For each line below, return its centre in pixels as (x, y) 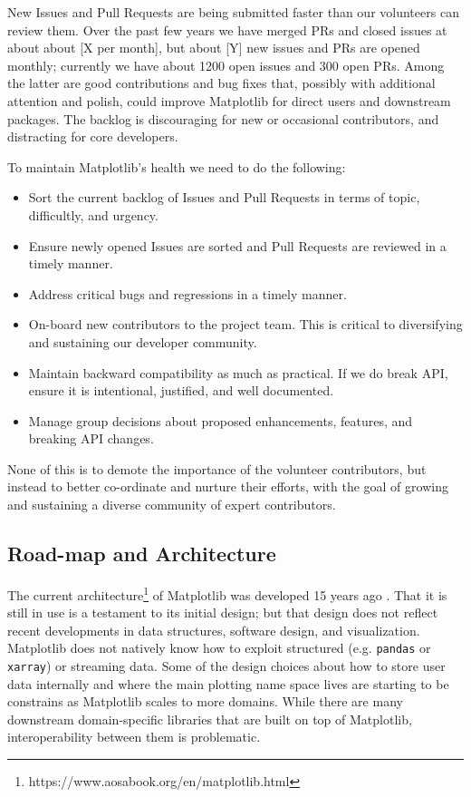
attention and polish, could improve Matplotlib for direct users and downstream (229, 100)
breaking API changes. (91, 438)
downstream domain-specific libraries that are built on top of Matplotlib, (210, 719)
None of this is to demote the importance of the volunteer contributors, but (217, 468)
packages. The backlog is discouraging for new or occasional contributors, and (223, 118)
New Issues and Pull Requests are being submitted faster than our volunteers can (233, 12)
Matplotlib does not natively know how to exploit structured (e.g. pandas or (219, 648)
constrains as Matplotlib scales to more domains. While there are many (205, 701)
